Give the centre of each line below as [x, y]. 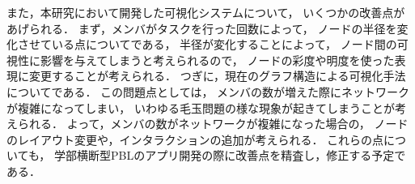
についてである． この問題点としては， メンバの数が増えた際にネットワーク [208, 91]
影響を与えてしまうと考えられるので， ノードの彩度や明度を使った [217, 60]
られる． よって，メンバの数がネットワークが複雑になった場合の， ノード [213, 124]
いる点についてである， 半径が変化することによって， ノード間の [224, 44]
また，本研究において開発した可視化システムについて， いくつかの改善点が [206, 12]
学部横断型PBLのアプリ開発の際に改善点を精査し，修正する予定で [230, 155]
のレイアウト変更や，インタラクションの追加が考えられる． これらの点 [195, 139]
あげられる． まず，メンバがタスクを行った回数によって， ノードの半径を [202, 28]
